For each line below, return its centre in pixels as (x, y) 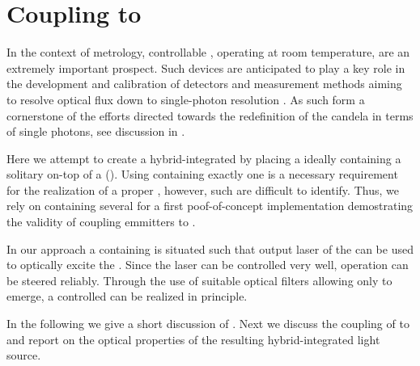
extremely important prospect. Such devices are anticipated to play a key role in (206, 67)
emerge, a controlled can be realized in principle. (127, 296)
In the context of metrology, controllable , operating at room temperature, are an (208, 52)
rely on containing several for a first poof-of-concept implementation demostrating (210, 206)
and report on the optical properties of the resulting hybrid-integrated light (193, 339)
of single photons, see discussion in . (96, 131)
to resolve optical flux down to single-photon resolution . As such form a (186, 99)
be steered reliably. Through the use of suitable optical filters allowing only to (199, 280)
